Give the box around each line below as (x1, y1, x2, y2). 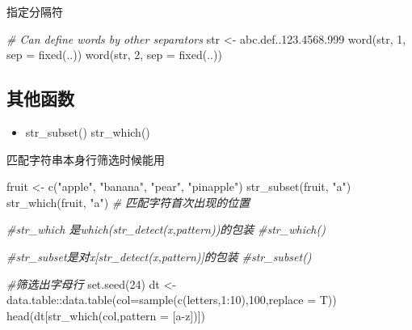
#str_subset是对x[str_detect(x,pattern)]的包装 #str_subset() (6, 247, 312, 264)
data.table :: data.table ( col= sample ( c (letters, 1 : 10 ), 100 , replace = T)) (6, 291, 337, 308)
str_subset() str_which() (25, 123, 150, 140)
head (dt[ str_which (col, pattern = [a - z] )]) (6, 307, 206, 324)
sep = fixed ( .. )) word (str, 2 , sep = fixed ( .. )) (6, 46, 222, 63)
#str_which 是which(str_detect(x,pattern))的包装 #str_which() (6, 221, 326, 238)
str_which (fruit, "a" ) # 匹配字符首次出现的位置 (6, 193, 250, 210)
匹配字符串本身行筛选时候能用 (6, 150, 165, 167)
